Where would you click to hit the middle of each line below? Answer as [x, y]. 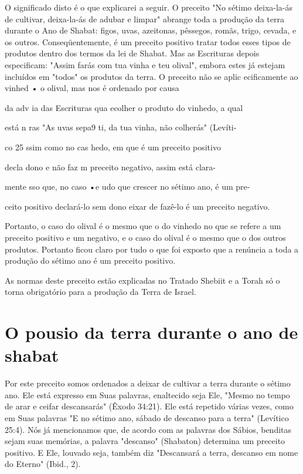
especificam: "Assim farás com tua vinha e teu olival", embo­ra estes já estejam [145, 64]
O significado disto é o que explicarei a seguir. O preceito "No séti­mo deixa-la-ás [149, 7]
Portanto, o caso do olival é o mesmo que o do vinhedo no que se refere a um [143, 226]
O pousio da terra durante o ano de [151, 332]
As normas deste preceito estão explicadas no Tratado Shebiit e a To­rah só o [142, 280]
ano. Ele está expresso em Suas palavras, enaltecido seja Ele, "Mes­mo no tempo [147, 394]
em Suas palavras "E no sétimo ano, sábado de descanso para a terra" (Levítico [147, 417]
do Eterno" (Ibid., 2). [43, 464]
